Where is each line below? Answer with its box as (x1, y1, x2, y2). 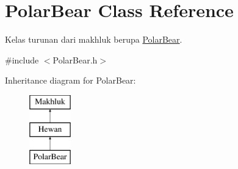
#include (5, 53, 39, 66)
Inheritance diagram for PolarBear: (5, 74, 136, 87)
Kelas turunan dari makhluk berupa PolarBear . (5, 33, 182, 46)
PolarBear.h (52, 53, 98, 66)
